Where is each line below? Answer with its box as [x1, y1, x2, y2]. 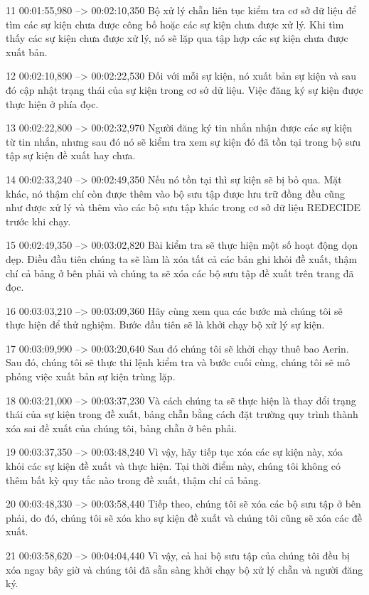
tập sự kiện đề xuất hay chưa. [6, 148, 136, 163]
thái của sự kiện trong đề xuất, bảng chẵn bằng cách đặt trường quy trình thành [6, 407, 358, 422]
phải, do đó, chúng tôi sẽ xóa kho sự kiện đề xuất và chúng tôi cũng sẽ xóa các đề [6, 510, 363, 525]
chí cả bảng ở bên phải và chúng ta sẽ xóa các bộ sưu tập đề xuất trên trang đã [6, 265, 354, 280]
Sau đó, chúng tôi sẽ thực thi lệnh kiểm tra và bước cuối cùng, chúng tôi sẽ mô [6, 355, 351, 370]
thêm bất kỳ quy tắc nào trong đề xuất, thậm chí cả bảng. [6, 472, 262, 487]
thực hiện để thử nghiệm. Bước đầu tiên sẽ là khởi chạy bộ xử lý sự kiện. [6, 317, 325, 332]
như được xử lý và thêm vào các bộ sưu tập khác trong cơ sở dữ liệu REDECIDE [6, 200, 361, 215]
